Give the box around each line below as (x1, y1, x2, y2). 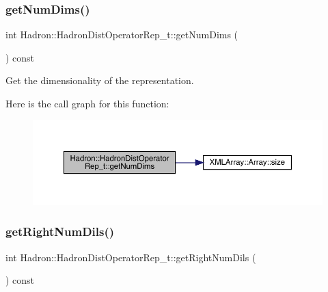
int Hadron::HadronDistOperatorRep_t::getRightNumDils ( (5, 250, 256, 264)
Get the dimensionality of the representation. (5, 73, 194, 88)
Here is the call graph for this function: (5, 96, 169, 110)
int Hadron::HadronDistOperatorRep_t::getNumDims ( (5, 27, 238, 42)
